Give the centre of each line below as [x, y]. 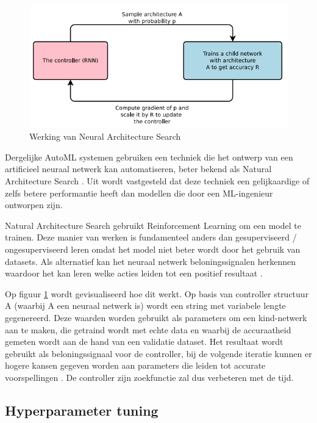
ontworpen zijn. [34, 205]
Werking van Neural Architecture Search [105, 136]
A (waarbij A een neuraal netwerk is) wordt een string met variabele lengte [145, 305]
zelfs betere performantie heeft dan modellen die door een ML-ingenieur [139, 193]
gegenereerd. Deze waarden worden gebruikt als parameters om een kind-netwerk [156, 317]
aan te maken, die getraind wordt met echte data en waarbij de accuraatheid [148, 329]
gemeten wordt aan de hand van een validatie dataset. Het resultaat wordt [144, 342]
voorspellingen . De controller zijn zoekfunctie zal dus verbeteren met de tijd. [149, 377]
